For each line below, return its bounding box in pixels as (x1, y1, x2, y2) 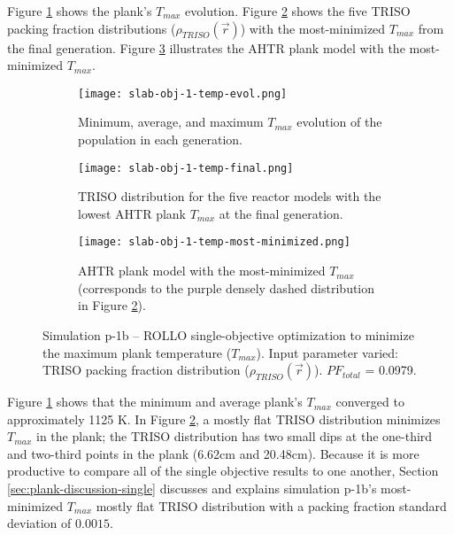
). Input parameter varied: (256, 343, 398, 361)
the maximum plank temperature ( (42, 343, 232, 361)
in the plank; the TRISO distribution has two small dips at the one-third (36, 427, 433, 446)
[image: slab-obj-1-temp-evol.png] (78, 87, 288, 100)
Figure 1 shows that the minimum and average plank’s (7, 392, 303, 411)
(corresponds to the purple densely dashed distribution (78, 278, 375, 297)
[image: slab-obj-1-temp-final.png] (78, 161, 294, 174)
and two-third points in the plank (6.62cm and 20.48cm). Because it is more (7, 444, 419, 462)
